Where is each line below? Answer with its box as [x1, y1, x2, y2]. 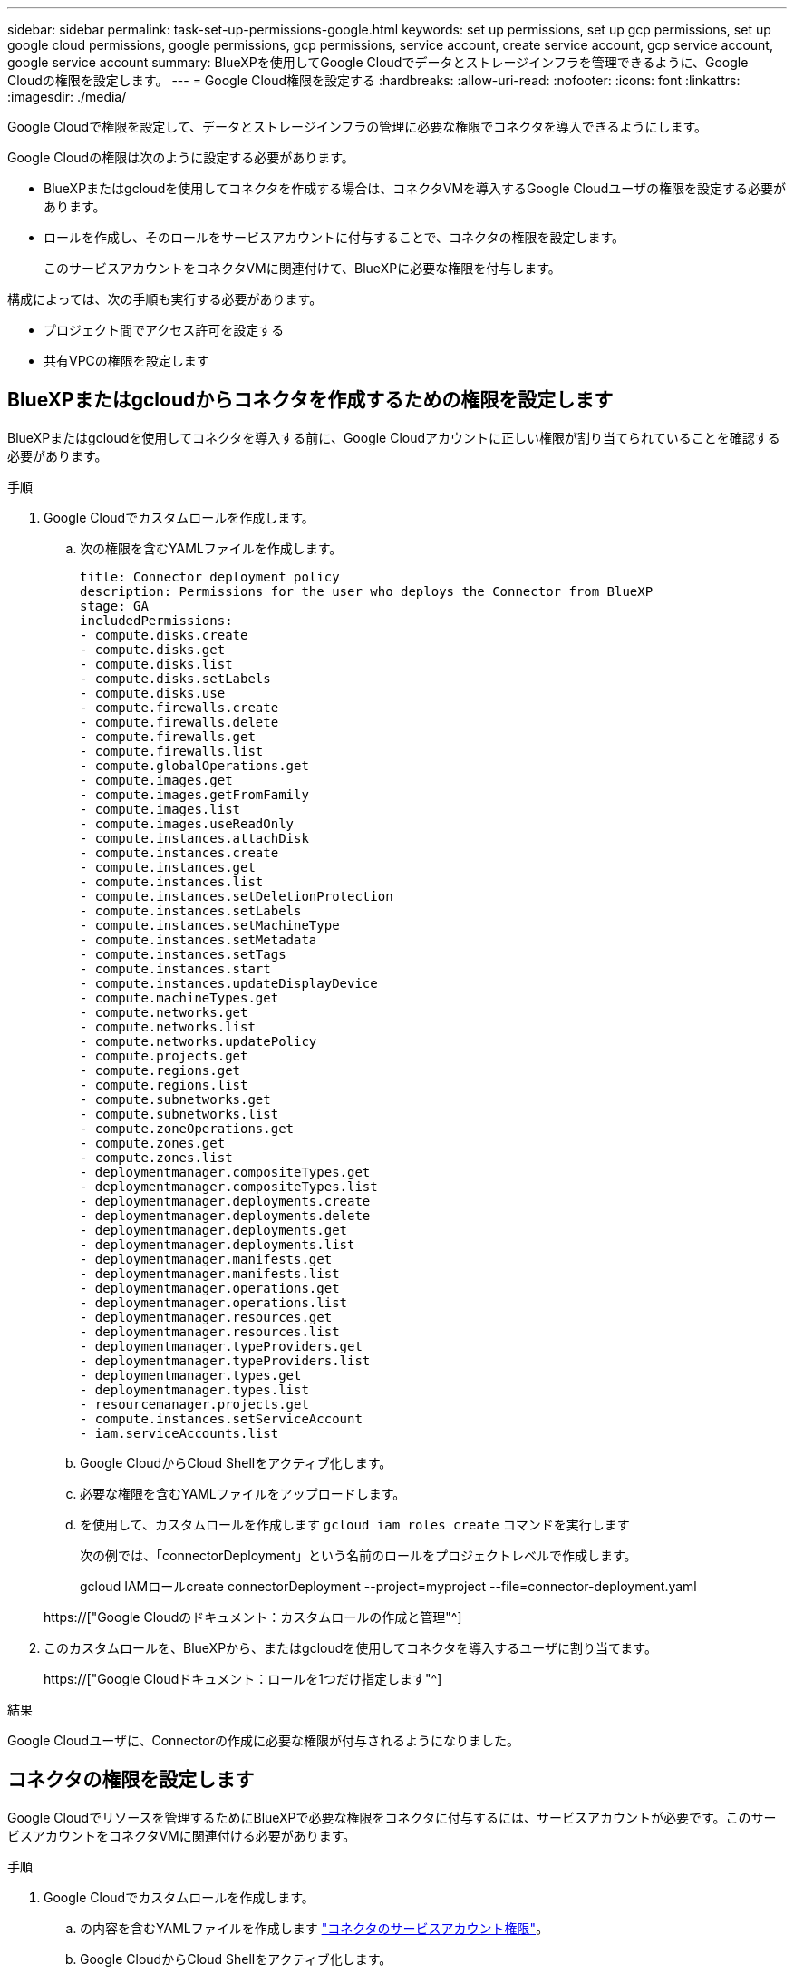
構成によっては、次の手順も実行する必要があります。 [7, 291, 323, 307]
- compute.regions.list [80, 1077, 248, 1092]
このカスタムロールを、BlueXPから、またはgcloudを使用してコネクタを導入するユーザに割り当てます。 [44, 1639, 657, 1656]
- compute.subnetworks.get [80, 1091, 271, 1107]
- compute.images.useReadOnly [80, 816, 295, 831]
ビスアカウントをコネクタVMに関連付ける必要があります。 [7, 1827, 356, 1843]
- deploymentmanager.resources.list [80, 1324, 340, 1339]
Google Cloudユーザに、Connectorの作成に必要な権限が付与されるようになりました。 [7, 1732, 519, 1748]
